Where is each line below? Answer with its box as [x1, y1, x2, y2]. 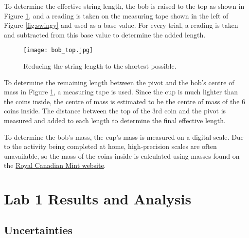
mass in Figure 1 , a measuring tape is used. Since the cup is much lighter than [4, 87, 238, 97]
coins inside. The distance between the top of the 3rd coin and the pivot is [4, 106, 226, 116]
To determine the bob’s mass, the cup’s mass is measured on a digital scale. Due [4, 131, 244, 142]
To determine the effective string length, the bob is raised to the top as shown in [4, 1, 245, 11]
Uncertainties [4, 222, 73, 237]
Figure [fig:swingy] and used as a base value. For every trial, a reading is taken [4, 20, 238, 30]
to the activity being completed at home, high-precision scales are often [4, 141, 217, 151]
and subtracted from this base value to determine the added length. [4, 29, 206, 39]
